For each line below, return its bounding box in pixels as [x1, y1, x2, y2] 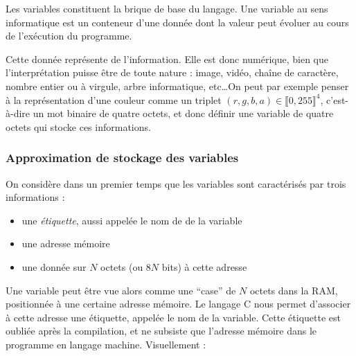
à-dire [6, 106, 30, 121]
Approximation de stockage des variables [6, 149, 239, 166]
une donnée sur [21, 259, 87, 274]
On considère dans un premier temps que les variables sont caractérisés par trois [6, 176, 346, 190]
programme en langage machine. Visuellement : [6, 337, 206, 351]
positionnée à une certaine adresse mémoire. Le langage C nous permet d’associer [6, 296, 351, 311]
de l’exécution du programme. [6, 28, 132, 43]
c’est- [326, 92, 349, 107]
